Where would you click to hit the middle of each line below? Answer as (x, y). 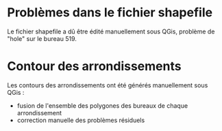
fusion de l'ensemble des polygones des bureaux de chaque (102, 105)
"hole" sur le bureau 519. (42, 38)
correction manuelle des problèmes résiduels (81, 120)
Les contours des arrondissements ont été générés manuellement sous (108, 85)
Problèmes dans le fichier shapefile (110, 13)
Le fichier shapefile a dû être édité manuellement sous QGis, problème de (111, 31)
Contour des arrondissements (94, 67)
